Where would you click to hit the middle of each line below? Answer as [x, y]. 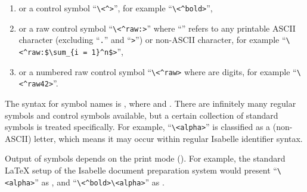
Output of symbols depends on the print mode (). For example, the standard [145, 158]
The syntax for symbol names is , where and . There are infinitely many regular [151, 103]
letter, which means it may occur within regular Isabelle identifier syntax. [168, 138]
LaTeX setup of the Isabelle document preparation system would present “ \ [143, 170]
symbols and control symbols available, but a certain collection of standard [142, 115]
